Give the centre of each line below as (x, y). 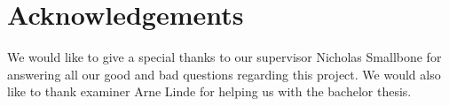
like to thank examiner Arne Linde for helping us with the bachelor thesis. (209, 91)
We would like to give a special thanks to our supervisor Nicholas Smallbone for (224, 57)
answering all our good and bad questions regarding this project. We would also (224, 74)
